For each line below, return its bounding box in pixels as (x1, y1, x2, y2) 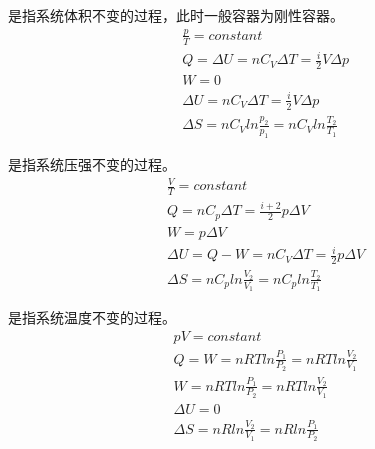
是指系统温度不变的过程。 (8, 307, 176, 328)
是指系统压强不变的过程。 (8, 154, 176, 175)
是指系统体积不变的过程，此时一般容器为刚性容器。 (8, 5, 344, 25)
